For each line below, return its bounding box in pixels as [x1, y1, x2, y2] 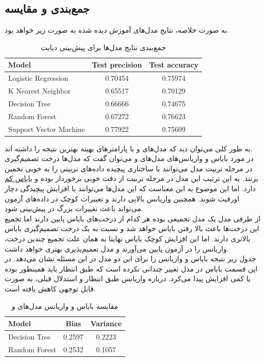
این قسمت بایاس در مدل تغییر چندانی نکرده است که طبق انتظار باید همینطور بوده [5, 263, 258, 274]
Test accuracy [149, 59, 199, 70]
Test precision [92, 59, 142, 70]
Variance [90, 318, 122, 329]
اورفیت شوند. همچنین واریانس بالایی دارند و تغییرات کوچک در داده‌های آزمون [5, 193, 239, 204]
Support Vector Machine [8, 123, 85, 134]
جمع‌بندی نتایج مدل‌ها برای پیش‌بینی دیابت [40, 41, 166, 52]
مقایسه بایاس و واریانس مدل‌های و [11, 300, 118, 311]
